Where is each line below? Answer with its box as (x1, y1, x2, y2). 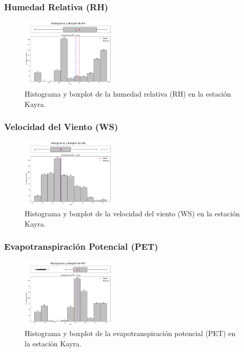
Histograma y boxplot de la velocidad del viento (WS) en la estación (25, 208, 240, 219)
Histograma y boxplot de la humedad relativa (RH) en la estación (25, 88, 231, 99)
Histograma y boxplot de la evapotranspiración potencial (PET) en (25, 328, 236, 339)
